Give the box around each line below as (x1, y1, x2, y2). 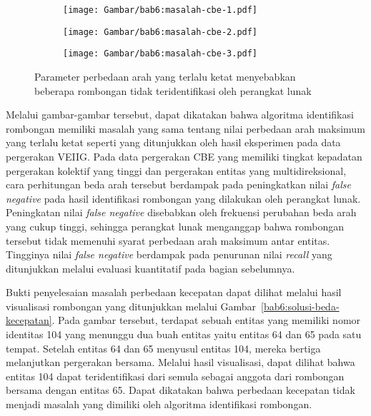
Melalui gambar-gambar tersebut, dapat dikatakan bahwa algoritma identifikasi (6, 107, 354, 122)
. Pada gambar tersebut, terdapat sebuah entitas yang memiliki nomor (51, 313, 361, 328)
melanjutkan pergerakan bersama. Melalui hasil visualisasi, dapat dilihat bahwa (6, 355, 355, 370)
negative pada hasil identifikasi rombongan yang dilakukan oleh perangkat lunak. (6, 191, 361, 206)
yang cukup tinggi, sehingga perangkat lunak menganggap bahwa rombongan (6, 218, 345, 233)
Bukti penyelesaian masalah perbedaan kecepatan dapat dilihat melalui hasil (6, 285, 342, 300)
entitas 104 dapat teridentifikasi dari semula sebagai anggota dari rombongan (6, 368, 345, 383)
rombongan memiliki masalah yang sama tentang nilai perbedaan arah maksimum (6, 121, 365, 136)
